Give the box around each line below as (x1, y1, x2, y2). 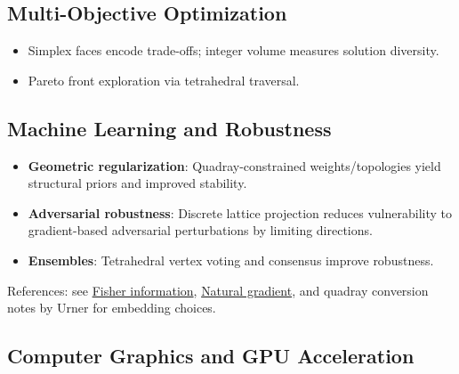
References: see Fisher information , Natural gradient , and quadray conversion (7, 280, 429, 299)
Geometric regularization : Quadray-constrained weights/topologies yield (28, 156, 441, 175)
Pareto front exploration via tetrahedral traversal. (28, 70, 300, 89)
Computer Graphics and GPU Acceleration (7, 342, 415, 370)
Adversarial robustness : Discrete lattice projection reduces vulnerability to (28, 203, 452, 222)
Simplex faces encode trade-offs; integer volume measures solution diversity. (28, 41, 439, 60)
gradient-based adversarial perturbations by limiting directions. (28, 221, 373, 240)
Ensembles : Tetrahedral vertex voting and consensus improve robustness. (28, 250, 434, 269)
